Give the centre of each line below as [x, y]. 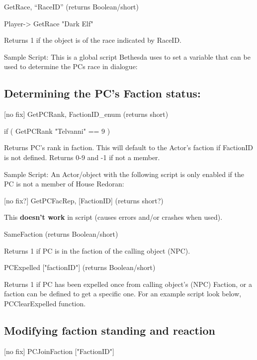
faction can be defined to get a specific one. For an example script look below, [123, 294]
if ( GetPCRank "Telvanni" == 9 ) [57, 131]
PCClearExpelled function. [45, 303]
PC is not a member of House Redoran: [64, 184]
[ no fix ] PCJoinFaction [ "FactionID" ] [59, 351]
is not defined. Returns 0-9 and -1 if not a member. [82, 157]
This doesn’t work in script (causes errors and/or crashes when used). [113, 217]
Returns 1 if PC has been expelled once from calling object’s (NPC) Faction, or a [128, 284]
